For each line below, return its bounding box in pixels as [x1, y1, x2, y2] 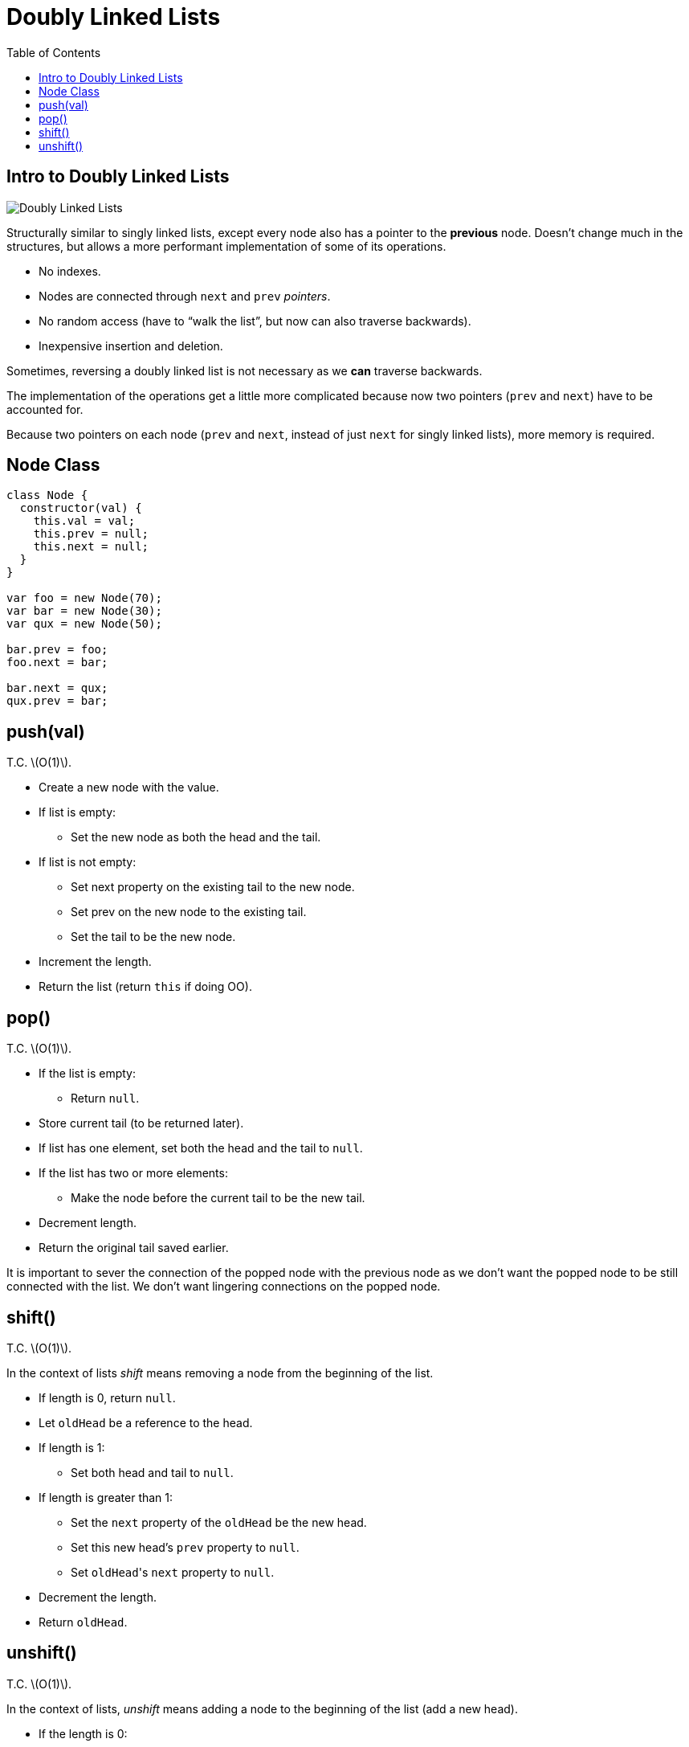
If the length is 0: [39, 1726, 128, 1741]
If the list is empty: [39, 1066, 136, 1081]
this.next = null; [33, 540, 149, 554]
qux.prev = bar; [6, 694, 108, 708]
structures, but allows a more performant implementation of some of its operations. [6, 239, 446, 253]
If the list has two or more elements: [39, 1166, 228, 1180]
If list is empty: [39, 805, 116, 820]
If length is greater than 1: [39, 1490, 173, 1504]
